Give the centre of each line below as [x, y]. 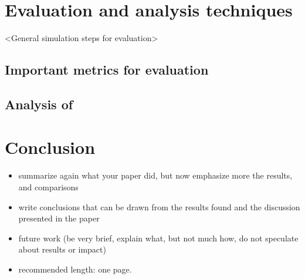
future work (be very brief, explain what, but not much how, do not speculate [158, 238]
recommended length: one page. [75, 269]
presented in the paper [59, 218]
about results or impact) [62, 249]
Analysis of [39, 104]
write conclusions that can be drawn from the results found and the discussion [159, 206]
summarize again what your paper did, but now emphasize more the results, [155, 175]
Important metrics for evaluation [107, 70]
